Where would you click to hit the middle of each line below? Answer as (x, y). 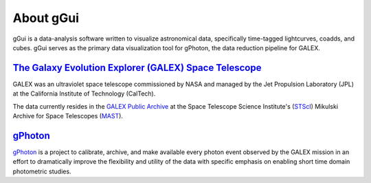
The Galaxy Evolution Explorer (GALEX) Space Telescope (137, 68)
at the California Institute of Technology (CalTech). (84, 94)
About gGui (46, 18)
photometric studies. (42, 171)
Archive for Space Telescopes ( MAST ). (68, 116)
